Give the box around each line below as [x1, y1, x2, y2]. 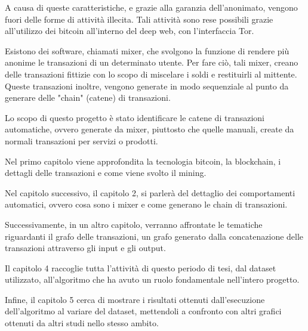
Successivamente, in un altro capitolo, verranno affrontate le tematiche [5, 218, 263, 230]
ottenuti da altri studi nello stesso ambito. [5, 317, 159, 329]
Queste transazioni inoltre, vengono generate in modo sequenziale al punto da [5, 79, 289, 92]
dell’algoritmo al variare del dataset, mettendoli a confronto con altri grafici [5, 305, 282, 317]
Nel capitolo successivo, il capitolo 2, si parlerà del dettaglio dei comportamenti [5, 186, 295, 199]
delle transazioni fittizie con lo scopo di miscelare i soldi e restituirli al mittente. [5, 67, 297, 80]
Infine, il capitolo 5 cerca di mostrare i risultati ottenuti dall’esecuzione [5, 293, 265, 305]
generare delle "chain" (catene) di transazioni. [5, 91, 171, 104]
